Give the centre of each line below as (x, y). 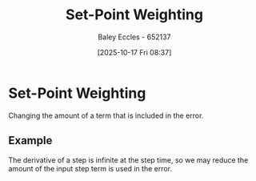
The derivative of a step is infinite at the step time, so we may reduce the (128, 160)
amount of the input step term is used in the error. (90, 168)
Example (30, 141)
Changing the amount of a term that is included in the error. (106, 115)
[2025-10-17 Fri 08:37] (134, 52)
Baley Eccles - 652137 (134, 37)
